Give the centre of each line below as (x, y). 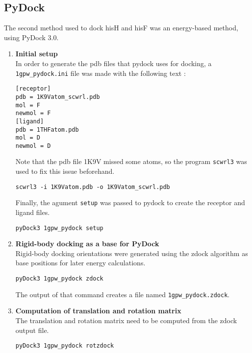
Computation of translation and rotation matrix (98, 311)
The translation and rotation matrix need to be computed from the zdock (126, 320)
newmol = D (33, 146)
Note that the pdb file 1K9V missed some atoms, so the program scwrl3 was (131, 161)
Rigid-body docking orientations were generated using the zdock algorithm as (132, 253)
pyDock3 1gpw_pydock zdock (59, 279)
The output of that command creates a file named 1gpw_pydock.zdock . (123, 294)
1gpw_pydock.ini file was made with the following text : (101, 73)
